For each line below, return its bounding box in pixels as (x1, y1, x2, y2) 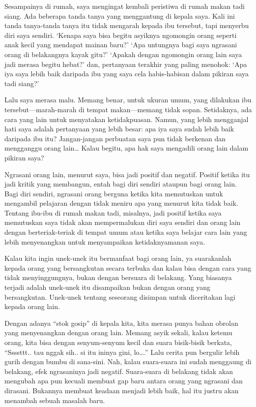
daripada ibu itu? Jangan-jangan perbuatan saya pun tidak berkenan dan (4, 133, 226, 143)
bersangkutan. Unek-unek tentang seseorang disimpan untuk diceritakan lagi (4, 291, 235, 302)
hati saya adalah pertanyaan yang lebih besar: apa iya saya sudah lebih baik (4, 124, 234, 134)
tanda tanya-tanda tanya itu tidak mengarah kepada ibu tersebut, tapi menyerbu (4, 20, 249, 31)
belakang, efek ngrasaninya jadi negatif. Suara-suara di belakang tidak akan (4, 366, 233, 376)
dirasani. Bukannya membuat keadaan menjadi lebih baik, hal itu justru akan (4, 385, 239, 395)
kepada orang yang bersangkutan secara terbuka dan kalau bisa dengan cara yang (4, 262, 252, 273)
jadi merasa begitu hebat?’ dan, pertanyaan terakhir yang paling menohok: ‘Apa (4, 59, 247, 69)
